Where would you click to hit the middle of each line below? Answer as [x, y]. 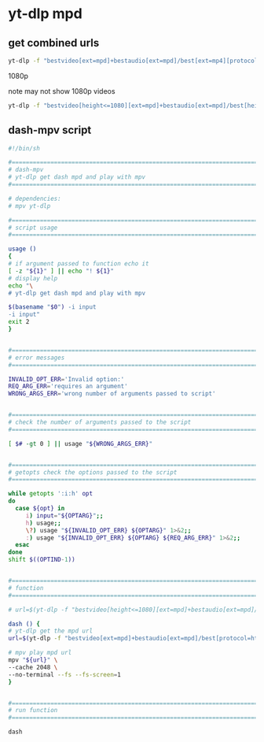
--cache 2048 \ [33, 667]
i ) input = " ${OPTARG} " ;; [64, 516]
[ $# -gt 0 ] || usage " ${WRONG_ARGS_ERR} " [81, 443]
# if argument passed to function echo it [79, 264]
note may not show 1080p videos [62, 91]
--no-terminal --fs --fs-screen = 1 [65, 674]
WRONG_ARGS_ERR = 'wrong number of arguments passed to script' [112, 394]
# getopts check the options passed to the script [93, 472]
